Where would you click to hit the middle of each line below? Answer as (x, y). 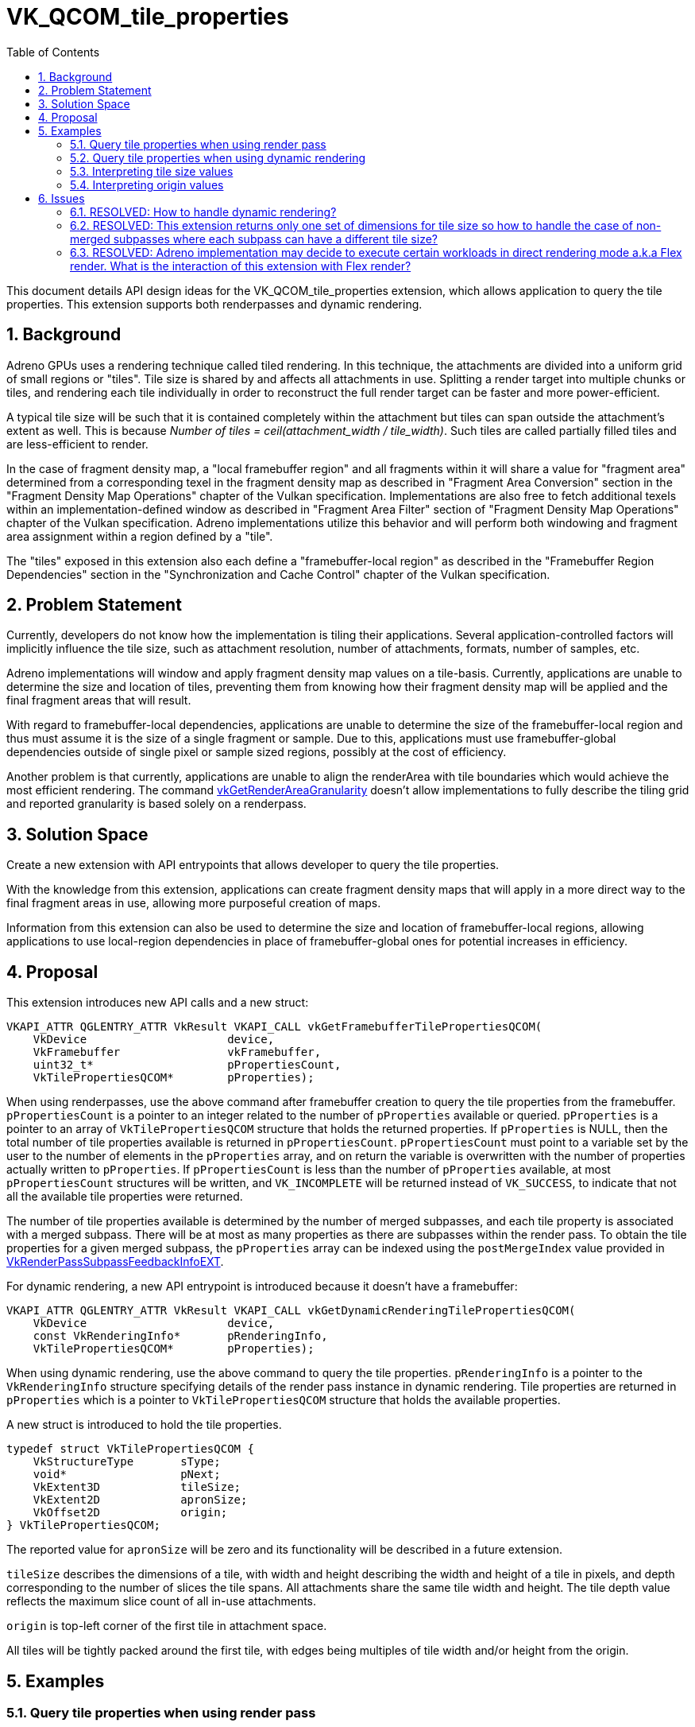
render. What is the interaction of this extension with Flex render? (241, 266)
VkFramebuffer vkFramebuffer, (177, 1052)
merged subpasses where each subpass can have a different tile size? (254, 239)
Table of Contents (53, 52)
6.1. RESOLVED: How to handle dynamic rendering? (203, 212)
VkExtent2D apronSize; (140, 1500)
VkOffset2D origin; (130, 1513)
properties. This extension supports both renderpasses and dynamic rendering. (214, 304)
